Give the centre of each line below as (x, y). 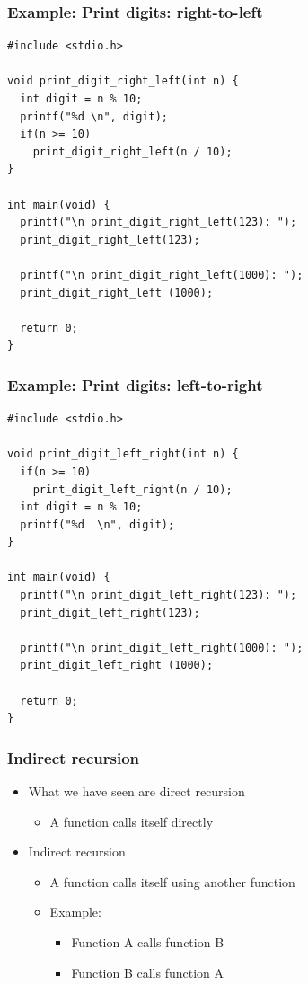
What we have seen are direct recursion (136, 791)
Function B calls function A (148, 972)
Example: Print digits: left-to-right (135, 384)
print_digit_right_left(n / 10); (132, 151)
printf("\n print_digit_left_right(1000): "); (162, 648)
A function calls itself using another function (172, 881)
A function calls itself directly (132, 821)
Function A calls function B (148, 942)
